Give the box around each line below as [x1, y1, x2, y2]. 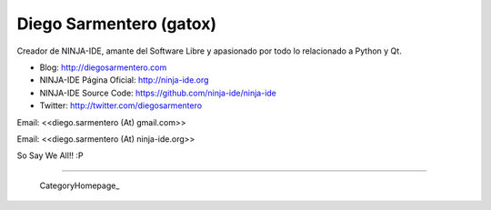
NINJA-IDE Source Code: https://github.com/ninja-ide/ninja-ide [39, 87, 277, 98]
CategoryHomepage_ [39, 180, 120, 191]
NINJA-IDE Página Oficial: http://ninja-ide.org [39, 75, 209, 85]
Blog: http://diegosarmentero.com [39, 62, 167, 73]
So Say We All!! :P [16, 150, 84, 161]
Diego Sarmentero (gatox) [16, 14, 217, 34]
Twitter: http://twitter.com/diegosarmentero [39, 100, 203, 111]
